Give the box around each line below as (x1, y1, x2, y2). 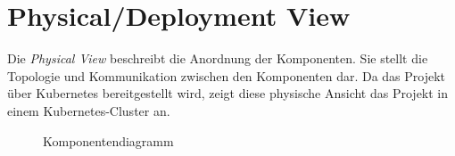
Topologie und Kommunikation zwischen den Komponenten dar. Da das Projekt (7, 66, 446, 85)
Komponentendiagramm (43, 131, 174, 150)
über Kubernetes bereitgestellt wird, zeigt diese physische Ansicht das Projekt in (7, 84, 449, 103)
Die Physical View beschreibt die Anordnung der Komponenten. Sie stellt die (7, 49, 428, 68)
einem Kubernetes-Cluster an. (7, 101, 170, 119)
